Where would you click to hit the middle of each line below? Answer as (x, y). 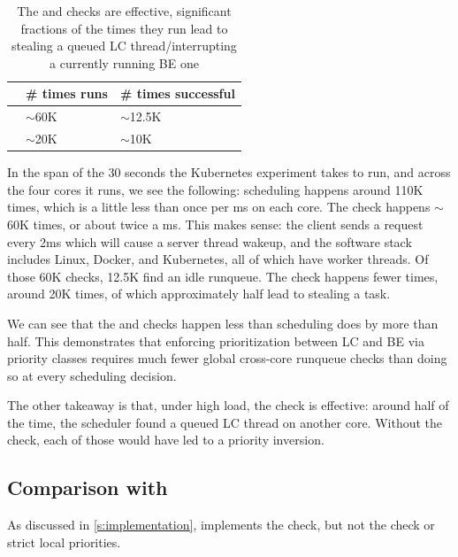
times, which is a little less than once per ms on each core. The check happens (219, 207)
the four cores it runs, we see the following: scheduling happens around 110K (215, 189)
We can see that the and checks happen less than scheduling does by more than (223, 323)
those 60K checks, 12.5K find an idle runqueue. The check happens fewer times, (223, 276)
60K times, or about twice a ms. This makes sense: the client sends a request (215, 224)
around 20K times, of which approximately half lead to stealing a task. (199, 294)
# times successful (177, 93)
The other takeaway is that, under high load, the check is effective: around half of (228, 405)
